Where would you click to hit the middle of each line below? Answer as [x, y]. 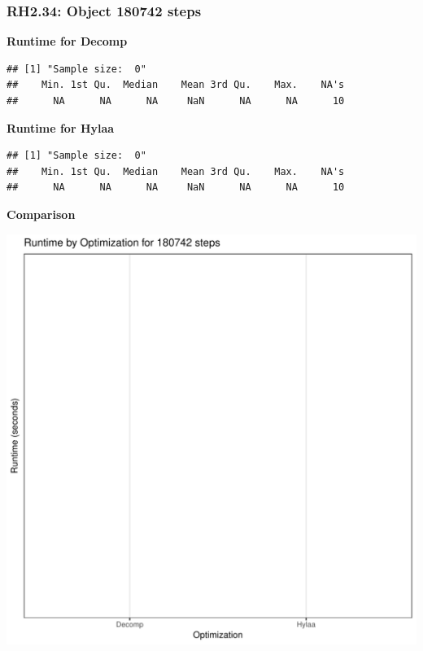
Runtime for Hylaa [61, 127]
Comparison [41, 214]
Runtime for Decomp [67, 41]
